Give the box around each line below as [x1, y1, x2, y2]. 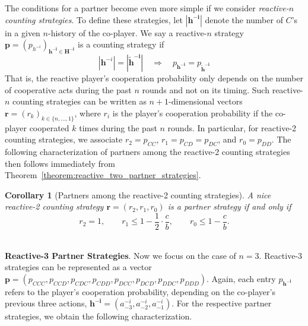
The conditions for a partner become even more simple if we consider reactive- [5, 2, 289, 14]
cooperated [29, 121, 69, 134]
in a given [5, 26, 40, 39]
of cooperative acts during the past [5, 83, 132, 96]
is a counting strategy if [78, 38, 164, 50]
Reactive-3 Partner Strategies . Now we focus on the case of [5, 249, 236, 261]
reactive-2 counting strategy [5, 200, 104, 213]
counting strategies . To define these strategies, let [5, 13, 183, 26]
